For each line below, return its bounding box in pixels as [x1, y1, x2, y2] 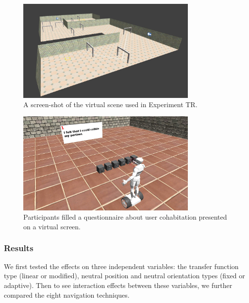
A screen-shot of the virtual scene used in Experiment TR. [23, 99, 198, 110]
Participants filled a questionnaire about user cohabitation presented [23, 212, 227, 222]
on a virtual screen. [23, 221, 81, 231]
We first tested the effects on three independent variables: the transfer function [4, 261, 239, 271]
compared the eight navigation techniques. [4, 289, 130, 300]
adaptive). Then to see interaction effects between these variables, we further [4, 280, 232, 290]
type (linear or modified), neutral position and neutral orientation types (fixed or [4, 271, 245, 281]
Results [4, 242, 33, 254]
